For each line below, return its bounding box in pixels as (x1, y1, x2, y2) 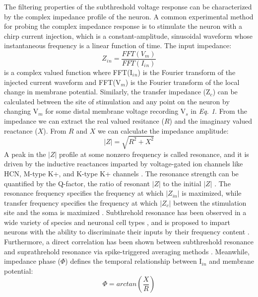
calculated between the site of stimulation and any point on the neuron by (4, 96, 230, 106)
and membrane (209, 256, 254, 266)
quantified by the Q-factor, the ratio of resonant (4, 178, 150, 188)
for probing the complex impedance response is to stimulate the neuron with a (4, 21, 242, 31)
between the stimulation (173, 197, 247, 208)
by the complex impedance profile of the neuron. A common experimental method (4, 11, 254, 21)
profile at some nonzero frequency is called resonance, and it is (59, 148, 249, 159)
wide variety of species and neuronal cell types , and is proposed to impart (4, 217, 230, 227)
